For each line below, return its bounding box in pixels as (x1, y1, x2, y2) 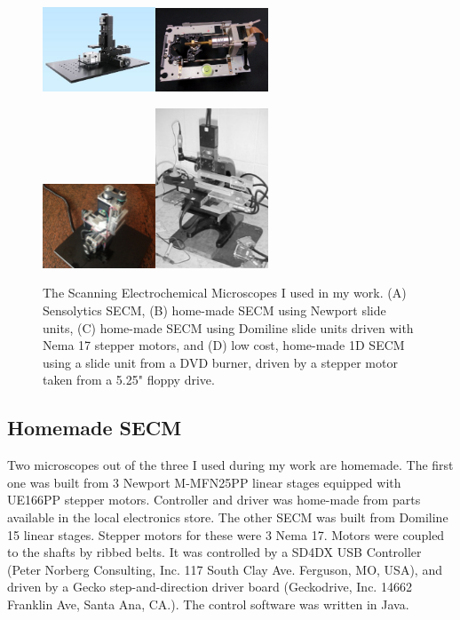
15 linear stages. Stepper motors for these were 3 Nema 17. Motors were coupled (7, 525, 445, 544)
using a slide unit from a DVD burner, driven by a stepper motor (43, 353, 398, 371)
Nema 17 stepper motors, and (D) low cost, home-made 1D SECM (43, 336, 405, 354)
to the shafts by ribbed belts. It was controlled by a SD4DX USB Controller (7, 543, 422, 561)
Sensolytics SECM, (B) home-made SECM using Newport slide (43, 300, 386, 319)
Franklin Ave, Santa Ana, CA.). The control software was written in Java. (7, 594, 409, 613)
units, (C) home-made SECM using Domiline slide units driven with (43, 318, 414, 337)
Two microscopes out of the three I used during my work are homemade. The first (7, 456, 454, 474)
